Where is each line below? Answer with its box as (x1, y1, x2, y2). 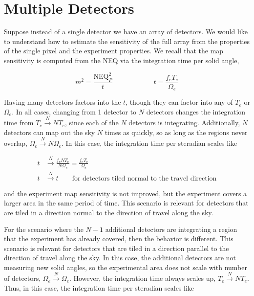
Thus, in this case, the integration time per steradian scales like (4, 282, 194, 293)
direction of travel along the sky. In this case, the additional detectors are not (4, 252, 236, 263)
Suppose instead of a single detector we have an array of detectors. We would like (4, 26, 248, 37)
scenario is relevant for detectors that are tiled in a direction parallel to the (4, 243, 229, 253)
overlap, (4, 138, 27, 148)
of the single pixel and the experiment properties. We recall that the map (4, 46, 224, 56)
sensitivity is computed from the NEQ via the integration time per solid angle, (4, 55, 239, 65)
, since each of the (65, 117, 119, 128)
